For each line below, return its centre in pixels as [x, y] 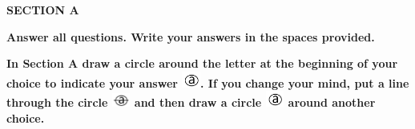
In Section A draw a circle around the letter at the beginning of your [202, 63]
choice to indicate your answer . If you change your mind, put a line [208, 82]
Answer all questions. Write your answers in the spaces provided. [191, 36]
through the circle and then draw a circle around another [191, 102]
